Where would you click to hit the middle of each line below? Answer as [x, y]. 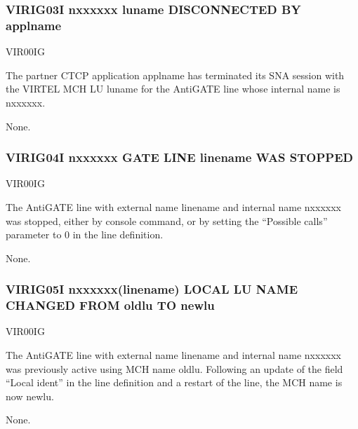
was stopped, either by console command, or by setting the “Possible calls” [167, 220]
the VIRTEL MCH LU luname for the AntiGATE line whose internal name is [173, 89]
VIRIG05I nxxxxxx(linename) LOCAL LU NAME [152, 289]
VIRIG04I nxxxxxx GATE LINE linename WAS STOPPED [180, 157]
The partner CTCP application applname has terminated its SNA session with [175, 75]
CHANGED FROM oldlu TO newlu [110, 305]
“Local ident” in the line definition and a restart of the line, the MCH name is [174, 382]
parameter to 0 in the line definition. [85, 234]
